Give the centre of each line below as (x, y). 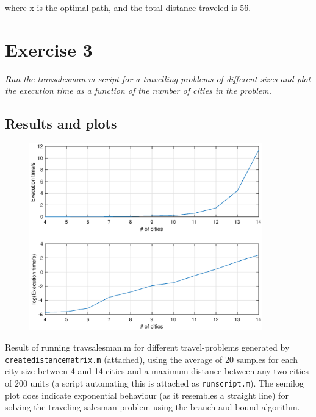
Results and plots (61, 123)
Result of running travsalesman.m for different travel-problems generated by (147, 347)
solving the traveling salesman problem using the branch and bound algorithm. (153, 407)
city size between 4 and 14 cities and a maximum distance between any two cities (157, 371)
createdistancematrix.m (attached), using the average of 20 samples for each (152, 359)
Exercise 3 (49, 49)
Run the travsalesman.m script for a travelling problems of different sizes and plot (158, 78)
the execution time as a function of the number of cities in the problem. (138, 91)
